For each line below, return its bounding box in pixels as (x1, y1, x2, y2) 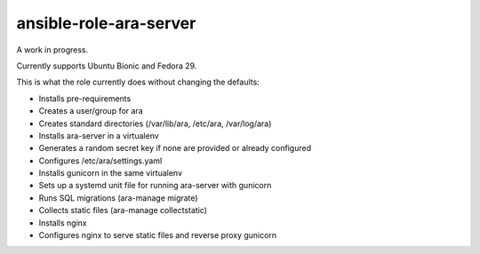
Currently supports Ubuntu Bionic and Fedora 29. (16, 60, 197, 71)
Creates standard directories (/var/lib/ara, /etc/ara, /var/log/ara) (38, 118, 272, 129)
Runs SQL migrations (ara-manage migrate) (38, 192, 199, 203)
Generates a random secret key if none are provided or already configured (38, 143, 311, 154)
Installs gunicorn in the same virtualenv (38, 168, 182, 179)
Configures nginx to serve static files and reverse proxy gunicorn (38, 230, 277, 241)
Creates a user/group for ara (38, 106, 144, 116)
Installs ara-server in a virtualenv (38, 130, 159, 141)
